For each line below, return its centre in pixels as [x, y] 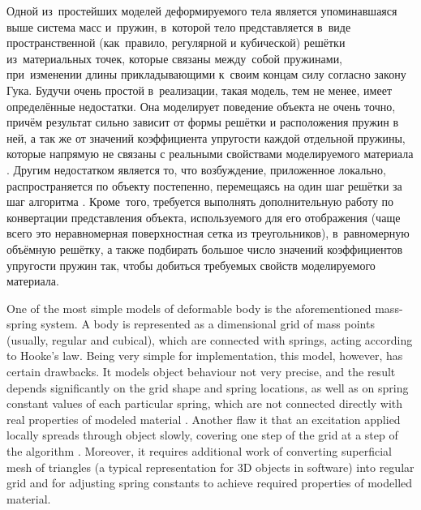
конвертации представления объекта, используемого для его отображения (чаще [204, 217]
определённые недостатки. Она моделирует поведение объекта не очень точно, [201, 106]
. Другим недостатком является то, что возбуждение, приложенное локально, [196, 169]
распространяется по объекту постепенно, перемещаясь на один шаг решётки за [204, 185]
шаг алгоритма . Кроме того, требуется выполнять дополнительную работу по [200, 201]
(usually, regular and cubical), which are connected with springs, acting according [210, 339]
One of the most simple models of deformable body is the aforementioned [189, 308]
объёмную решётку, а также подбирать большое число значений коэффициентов [205, 249]
